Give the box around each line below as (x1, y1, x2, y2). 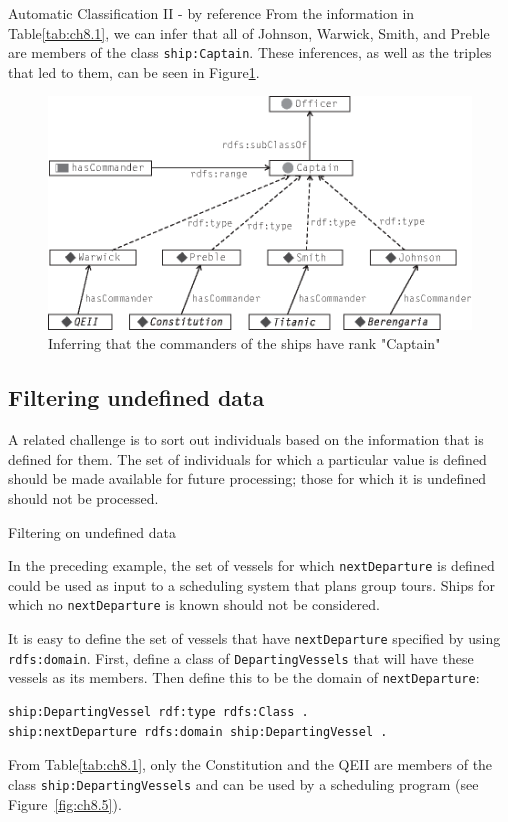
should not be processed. (8, 488, 159, 509)
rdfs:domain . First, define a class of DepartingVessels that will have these (8, 647, 474, 668)
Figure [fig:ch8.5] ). (8, 793, 122, 814)
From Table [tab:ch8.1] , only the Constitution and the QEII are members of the (8, 754, 493, 775)
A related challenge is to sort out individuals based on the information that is (8, 429, 484, 450)
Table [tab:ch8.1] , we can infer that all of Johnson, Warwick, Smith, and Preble (8, 22, 490, 43)
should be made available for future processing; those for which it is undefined (8, 468, 487, 489)
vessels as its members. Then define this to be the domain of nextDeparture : (8, 667, 480, 688)
